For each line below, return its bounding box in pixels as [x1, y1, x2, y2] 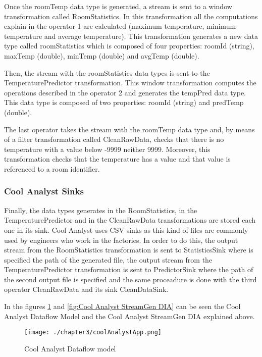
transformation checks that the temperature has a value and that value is [4, 154, 231, 164]
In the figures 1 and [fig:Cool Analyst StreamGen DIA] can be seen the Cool [4, 301, 241, 312]
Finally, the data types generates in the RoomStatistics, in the [4, 205, 197, 215]
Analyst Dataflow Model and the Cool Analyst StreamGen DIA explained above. [4, 311, 255, 321]
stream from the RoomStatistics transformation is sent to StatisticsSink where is [4, 244, 253, 255]
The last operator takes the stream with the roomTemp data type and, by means [4, 124, 255, 134]
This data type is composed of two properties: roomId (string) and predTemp [4, 97, 244, 108]
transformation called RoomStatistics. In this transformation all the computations [4, 11, 258, 21]
